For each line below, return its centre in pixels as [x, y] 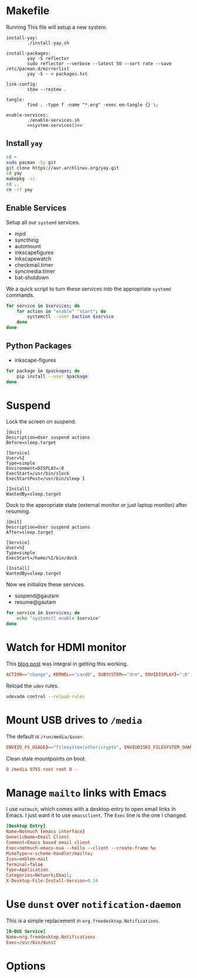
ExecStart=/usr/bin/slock [38, 474]
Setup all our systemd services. [43, 222]
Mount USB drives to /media [74, 720]
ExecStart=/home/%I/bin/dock [42, 558]
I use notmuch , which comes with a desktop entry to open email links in [91, 809]
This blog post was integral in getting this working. [67, 664]
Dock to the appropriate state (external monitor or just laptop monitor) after [97, 505]
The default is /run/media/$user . [45, 736]
